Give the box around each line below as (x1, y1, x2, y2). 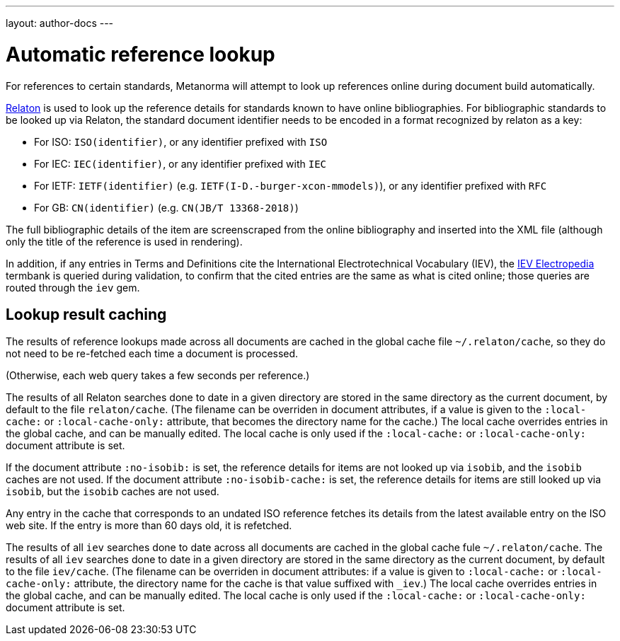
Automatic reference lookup (6, 42, 275, 67)
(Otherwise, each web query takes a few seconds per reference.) (6, 369, 310, 382)
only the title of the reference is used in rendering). (6, 235, 243, 248)
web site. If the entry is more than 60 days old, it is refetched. (6, 519, 292, 532)
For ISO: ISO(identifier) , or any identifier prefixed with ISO (34, 135, 328, 148)
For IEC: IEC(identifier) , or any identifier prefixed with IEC (34, 157, 327, 170)
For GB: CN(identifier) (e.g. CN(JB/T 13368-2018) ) (34, 201, 299, 214)
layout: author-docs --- (6, 17, 114, 29)
